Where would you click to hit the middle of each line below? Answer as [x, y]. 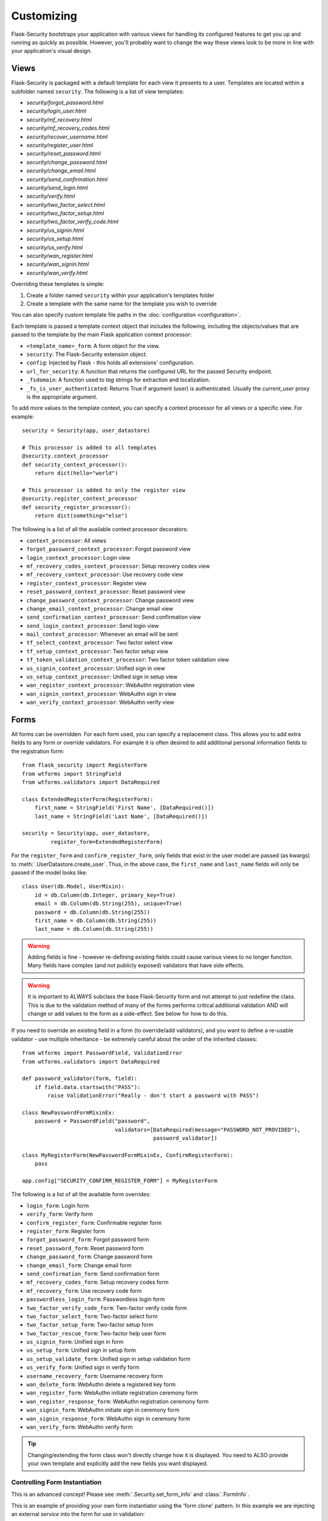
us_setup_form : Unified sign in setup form [81, 1350]
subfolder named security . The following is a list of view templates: [98, 91]
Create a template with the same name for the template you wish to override [121, 304]
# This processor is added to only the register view [104, 490]
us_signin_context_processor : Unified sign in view [96, 668]
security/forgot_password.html [65, 103]
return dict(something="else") [81, 515]
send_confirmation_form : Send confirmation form [93, 1273]
